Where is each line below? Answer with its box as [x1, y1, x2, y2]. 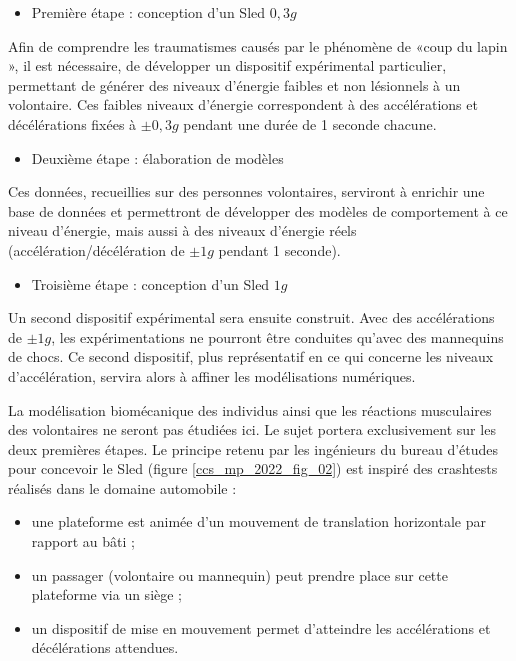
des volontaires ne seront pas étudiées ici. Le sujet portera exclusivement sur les [8, 419, 496, 440]
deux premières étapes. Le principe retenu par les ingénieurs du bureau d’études [8, 438, 499, 459]
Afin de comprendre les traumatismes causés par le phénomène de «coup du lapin [8, 35, 508, 56]
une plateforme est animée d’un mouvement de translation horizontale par [31, 511, 486, 532]
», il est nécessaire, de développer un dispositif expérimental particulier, [8, 55, 447, 76]
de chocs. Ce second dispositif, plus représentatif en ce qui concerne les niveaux [8, 346, 494, 367]
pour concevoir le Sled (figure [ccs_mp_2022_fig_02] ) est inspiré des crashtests [8, 458, 498, 479]
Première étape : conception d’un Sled [31, 2, 266, 22]
